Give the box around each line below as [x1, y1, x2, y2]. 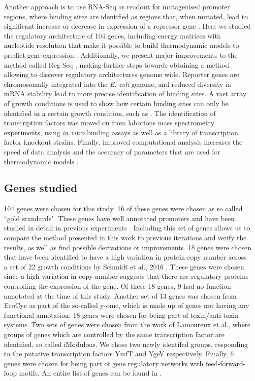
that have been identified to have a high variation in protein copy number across [4, 252, 247, 262]
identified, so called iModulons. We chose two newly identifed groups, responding [4, 339, 248, 349]
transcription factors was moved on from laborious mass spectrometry [4, 117, 215, 128]
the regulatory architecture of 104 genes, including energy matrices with [4, 30, 221, 40]
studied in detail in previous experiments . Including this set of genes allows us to [4, 223, 250, 233]
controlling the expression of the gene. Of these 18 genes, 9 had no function [4, 281, 231, 291]
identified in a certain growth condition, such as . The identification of [4, 108, 216, 118]
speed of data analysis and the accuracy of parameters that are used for [4, 146, 221, 156]
